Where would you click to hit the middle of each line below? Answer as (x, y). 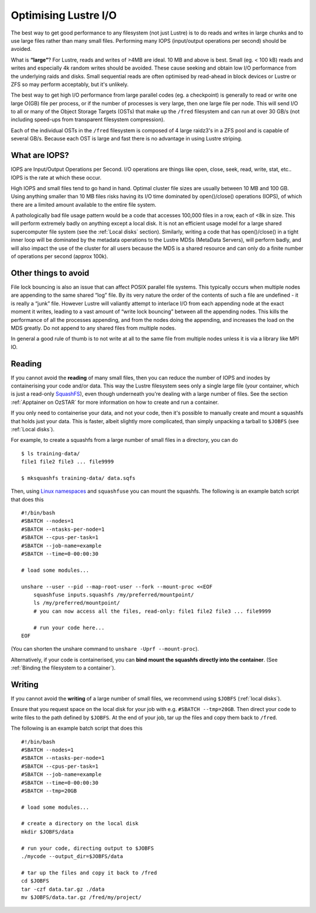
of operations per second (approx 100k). (59, 256)
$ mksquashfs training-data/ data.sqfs (78, 478)
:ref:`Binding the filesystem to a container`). (63, 668)
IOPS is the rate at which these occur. (56, 177)
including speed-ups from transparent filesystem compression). (88, 119)
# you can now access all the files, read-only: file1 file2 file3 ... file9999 (152, 611)
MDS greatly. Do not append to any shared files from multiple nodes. (94, 328)
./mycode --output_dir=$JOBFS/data (72, 857)
